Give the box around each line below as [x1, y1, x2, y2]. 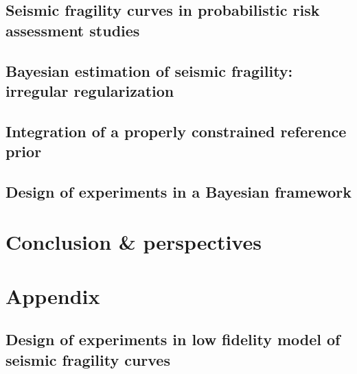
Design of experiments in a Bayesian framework [5, 180, 352, 202]
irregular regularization [5, 80, 174, 101]
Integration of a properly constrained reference [5, 120, 347, 141]
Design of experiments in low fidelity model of [5, 329, 341, 350]
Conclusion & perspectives [5, 228, 262, 256]
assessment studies [5, 19, 140, 40]
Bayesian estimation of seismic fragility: [5, 60, 293, 81]
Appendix [5, 281, 100, 309]
